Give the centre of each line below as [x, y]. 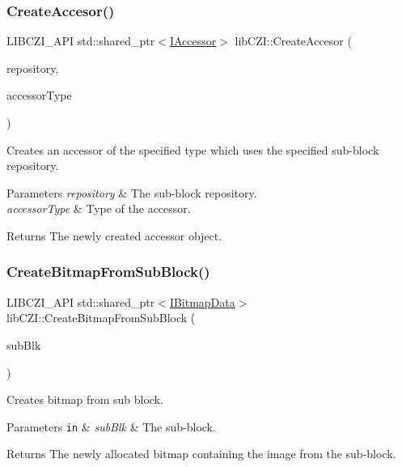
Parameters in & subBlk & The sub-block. [111, 426]
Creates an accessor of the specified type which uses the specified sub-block [193, 149]
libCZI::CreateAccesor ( [293, 41]
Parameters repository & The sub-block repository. [132, 192]
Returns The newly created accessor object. [114, 235]
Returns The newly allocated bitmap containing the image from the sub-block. [201, 454]
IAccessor [193, 41]
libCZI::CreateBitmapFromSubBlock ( [101, 318]
